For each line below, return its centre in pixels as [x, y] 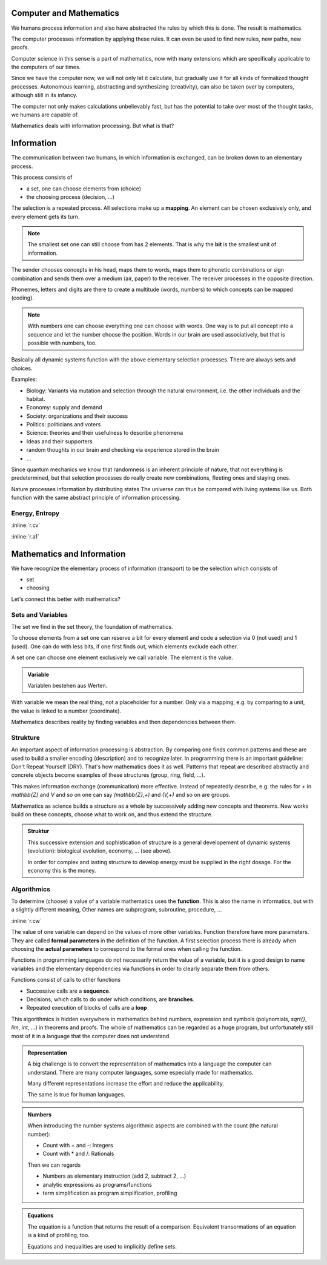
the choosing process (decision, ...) [71, 196]
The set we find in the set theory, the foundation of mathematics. [92, 626]
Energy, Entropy [35, 513]
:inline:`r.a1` [25, 536]
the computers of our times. [46, 67]
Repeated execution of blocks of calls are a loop [87, 1008]
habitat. [36, 399]
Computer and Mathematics [65, 13]
